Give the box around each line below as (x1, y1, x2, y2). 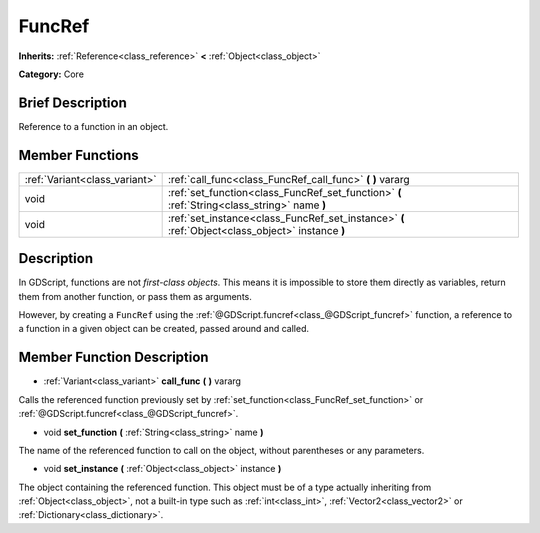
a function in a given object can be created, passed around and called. (18, 323, 310, 335)
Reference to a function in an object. (18, 120, 169, 132)
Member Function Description (18, 349, 209, 366)
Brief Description (18, 94, 127, 111)
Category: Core (18, 68, 85, 80)
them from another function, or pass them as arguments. (18, 290, 252, 302)
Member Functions (18, 146, 139, 164)
